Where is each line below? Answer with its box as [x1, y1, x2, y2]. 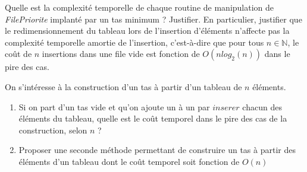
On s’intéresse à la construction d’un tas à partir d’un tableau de [5, 80, 242, 93]
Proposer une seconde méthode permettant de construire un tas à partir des [18, 144, 296, 156]
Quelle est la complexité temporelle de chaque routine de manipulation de [5, 1, 274, 13]
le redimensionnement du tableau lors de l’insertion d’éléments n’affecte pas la [5, 24, 290, 37]
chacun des [242, 100, 282, 113]
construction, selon [18, 123, 87, 136]
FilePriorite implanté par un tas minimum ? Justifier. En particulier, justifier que [5, 12, 302, 25]
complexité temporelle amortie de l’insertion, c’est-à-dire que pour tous [5, 36, 264, 48]
